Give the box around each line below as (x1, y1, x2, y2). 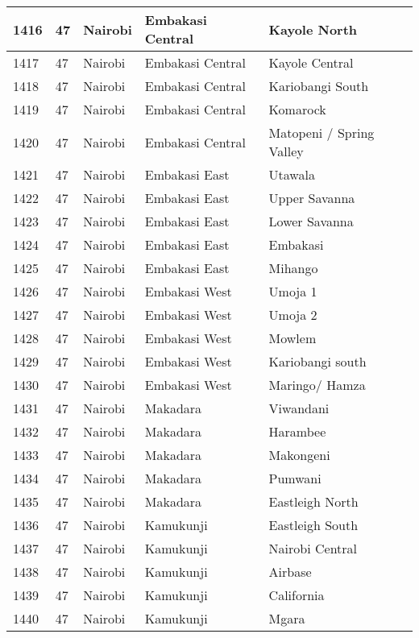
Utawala (268, 165, 315, 184)
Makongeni (268, 445, 330, 464)
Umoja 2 (268, 305, 317, 324)
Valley (268, 142, 304, 160)
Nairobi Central (268, 539, 358, 557)
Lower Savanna (268, 212, 354, 230)
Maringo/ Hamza (268, 375, 366, 394)
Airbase (268, 562, 312, 581)
